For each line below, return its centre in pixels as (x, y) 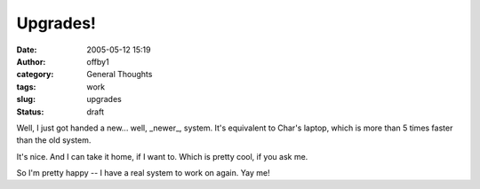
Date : (27, 50)
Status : (30, 112)
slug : (26, 99)
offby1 (98, 61)
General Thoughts (120, 75)
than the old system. (54, 140)
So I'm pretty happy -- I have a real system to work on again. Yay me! (143, 173)
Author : (31, 61)
